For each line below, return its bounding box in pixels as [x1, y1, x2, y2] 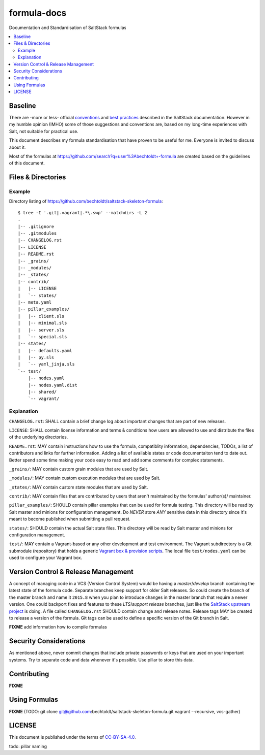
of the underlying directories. [9, 434, 68, 440]
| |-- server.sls [18, 327, 65, 332]
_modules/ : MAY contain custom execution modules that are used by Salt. [9, 475, 160, 481]
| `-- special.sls [18, 334, 67, 339]
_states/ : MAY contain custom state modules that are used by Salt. [9, 484, 148, 490]
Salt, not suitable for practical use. [9, 128, 79, 134]
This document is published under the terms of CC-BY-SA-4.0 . [9, 734, 136, 740]
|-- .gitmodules [18, 230, 57, 236]
